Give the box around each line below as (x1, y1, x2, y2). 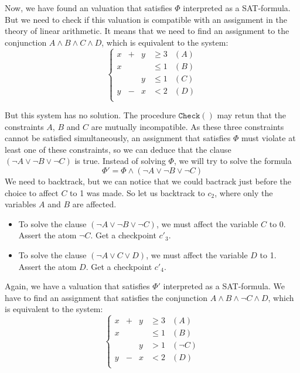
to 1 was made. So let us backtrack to (70, 186, 205, 199)
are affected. (72, 198, 117, 210)
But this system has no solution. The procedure (5, 109, 176, 121)
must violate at (241, 132, 296, 144)
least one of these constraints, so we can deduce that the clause (5, 143, 231, 155)
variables (5, 198, 36, 210)
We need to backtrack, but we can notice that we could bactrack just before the (5, 174, 291, 187)
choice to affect (5, 186, 59, 199)
